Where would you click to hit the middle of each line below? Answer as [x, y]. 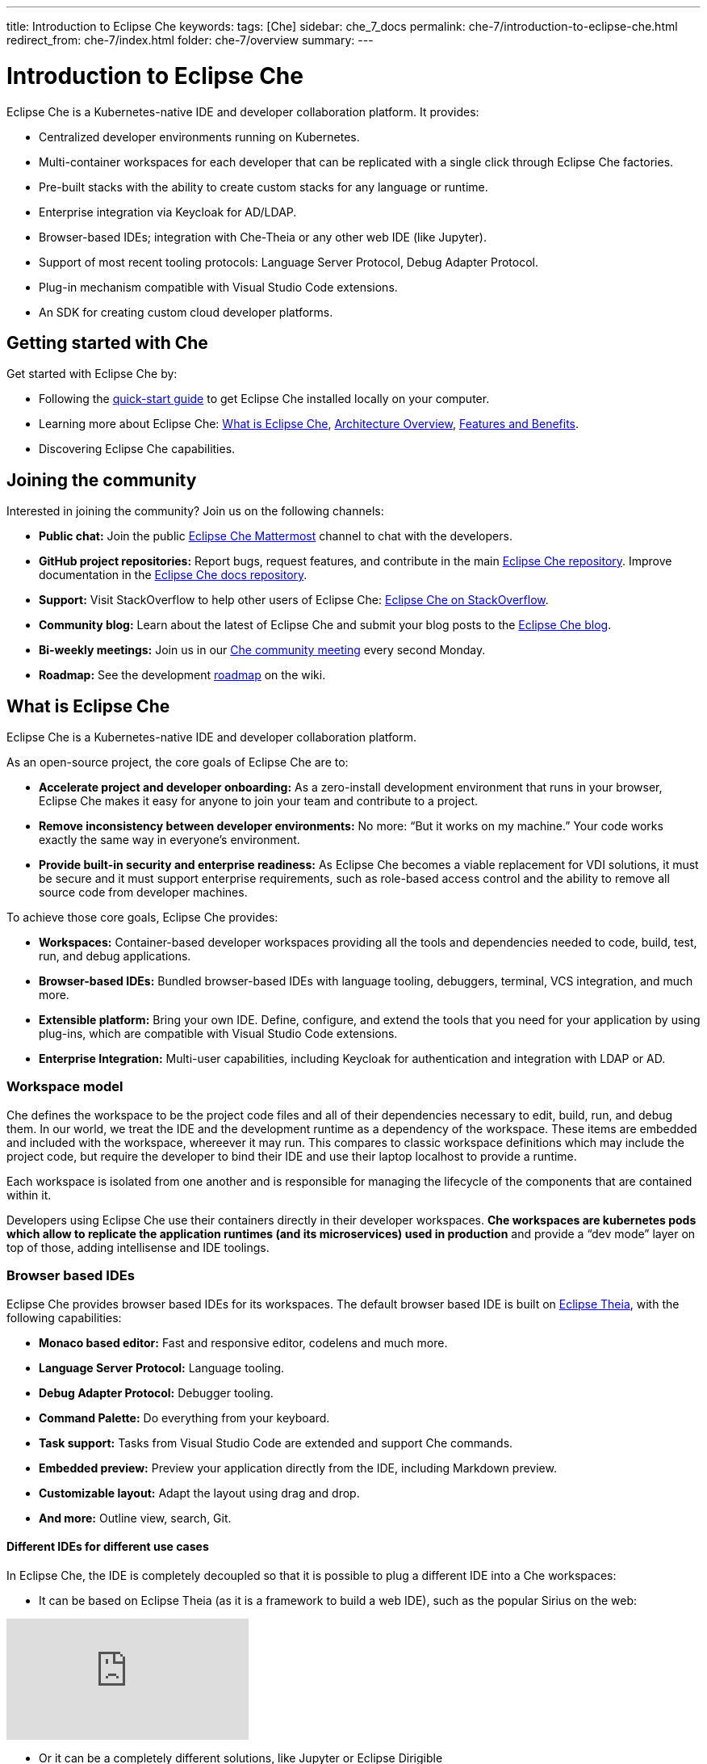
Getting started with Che [107, 342]
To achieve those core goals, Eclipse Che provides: [142, 918]
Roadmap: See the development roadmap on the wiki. [182, 675]
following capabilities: [64, 1317]
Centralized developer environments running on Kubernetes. [199, 136]
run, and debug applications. [115, 956]
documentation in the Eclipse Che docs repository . [173, 575]
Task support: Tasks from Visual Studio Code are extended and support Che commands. [276, 1443]
